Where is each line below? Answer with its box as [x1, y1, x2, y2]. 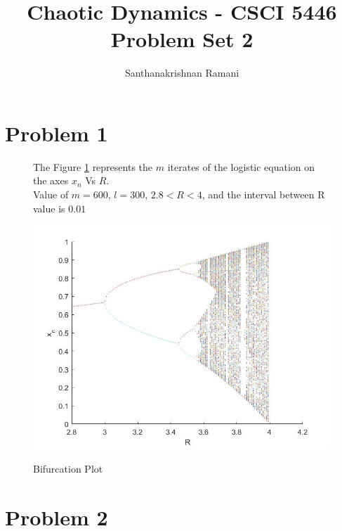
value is [33, 200, 65, 215]
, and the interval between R [202, 187, 325, 202]
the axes [33, 173, 69, 188]
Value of [33, 187, 69, 202]
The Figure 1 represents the [33, 159, 153, 174]
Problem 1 [5, 118, 108, 147]
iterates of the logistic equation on [167, 159, 315, 174]
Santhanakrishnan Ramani [124, 65, 239, 80]
